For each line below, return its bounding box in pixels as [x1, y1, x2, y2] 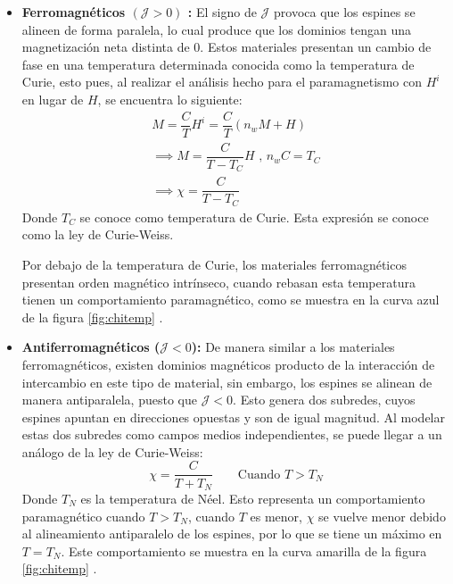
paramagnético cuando [21, 506, 145, 525]
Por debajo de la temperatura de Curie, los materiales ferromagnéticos [21, 254, 407, 273]
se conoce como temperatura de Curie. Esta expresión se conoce [79, 207, 429, 226]
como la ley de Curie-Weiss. [21, 225, 174, 244]
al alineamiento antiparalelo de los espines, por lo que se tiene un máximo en [21, 524, 442, 543]
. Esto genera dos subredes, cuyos [233, 390, 416, 409]
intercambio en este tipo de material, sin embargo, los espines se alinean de [21, 372, 432, 391]
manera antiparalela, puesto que [21, 390, 197, 409]
